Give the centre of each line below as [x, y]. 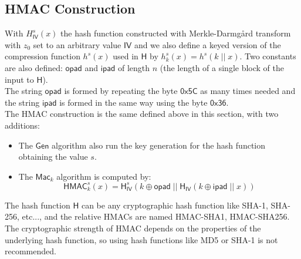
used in [126, 56]
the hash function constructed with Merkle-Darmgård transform [176, 33]
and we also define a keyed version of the [207, 44]
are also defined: [34, 67]
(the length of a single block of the [222, 67]
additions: [22, 125]
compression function [43, 56]
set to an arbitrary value [77, 44]
